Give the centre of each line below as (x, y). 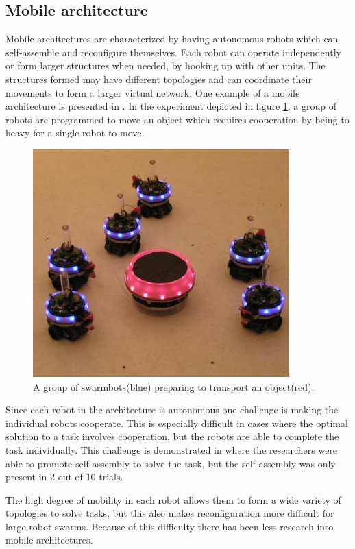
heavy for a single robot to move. (75, 133)
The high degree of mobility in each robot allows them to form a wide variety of (173, 499)
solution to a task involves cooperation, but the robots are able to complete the (172, 436)
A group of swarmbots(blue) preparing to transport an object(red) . (174, 386)
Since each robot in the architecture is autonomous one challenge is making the (172, 410)
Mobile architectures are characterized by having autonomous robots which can (172, 39)
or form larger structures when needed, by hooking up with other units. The (166, 65)
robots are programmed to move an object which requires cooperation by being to (177, 119)
